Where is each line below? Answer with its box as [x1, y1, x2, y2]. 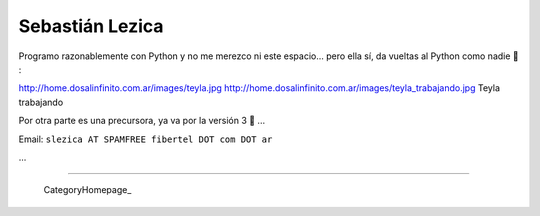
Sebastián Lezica [18, 15, 164, 37]
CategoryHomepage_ [43, 184, 132, 196]
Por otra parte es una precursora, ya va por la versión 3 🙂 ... [18, 115, 265, 127]
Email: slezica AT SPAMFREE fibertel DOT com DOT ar [18, 133, 273, 145]
